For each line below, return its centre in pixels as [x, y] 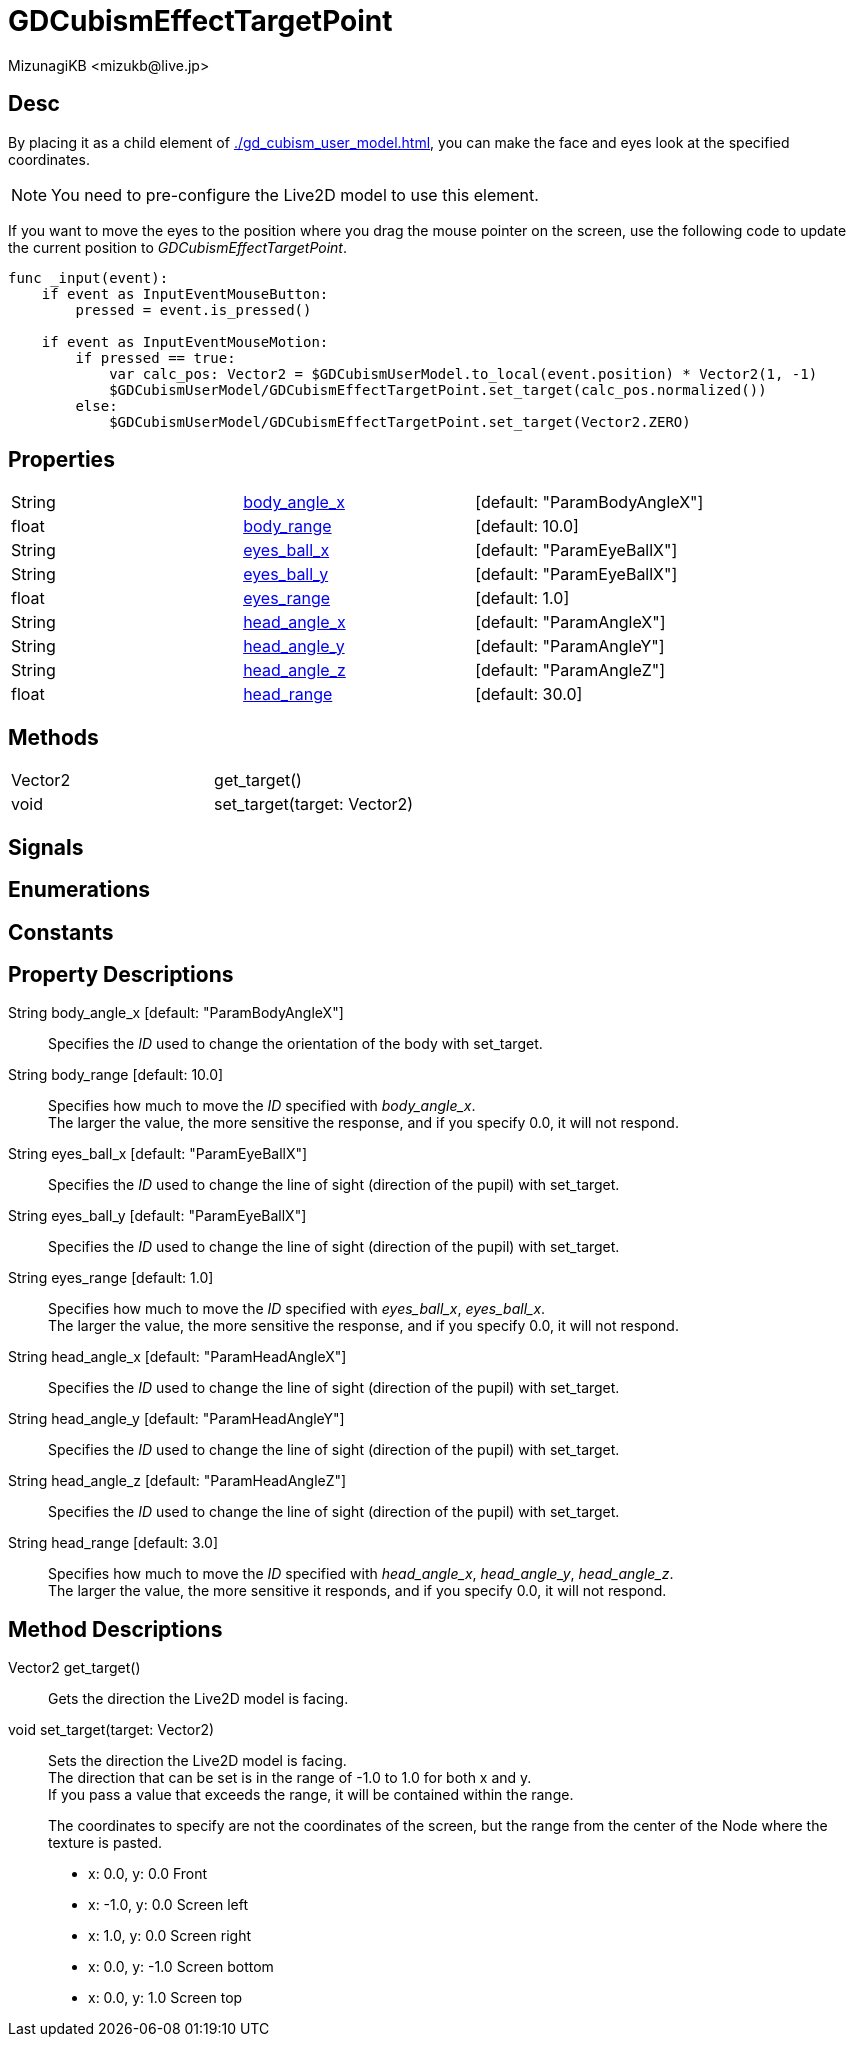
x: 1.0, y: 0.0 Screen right [169, 1936]
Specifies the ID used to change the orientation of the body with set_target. [295, 1044]
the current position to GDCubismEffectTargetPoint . [177, 247]
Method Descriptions [115, 1629]
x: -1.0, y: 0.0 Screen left [168, 1905]
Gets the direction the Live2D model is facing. [198, 1699]
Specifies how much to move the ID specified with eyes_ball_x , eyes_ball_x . [297, 1309]
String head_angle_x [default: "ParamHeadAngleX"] [177, 1357]
